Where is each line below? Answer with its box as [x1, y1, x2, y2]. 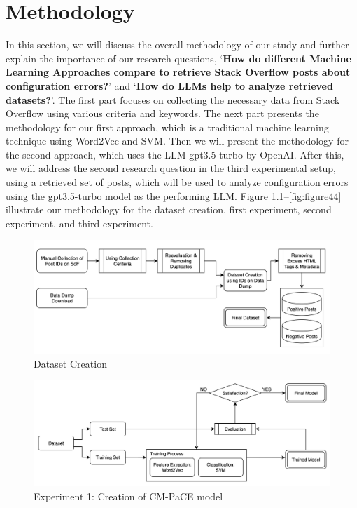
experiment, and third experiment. [6, 215, 153, 230]
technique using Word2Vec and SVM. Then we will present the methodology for [6, 133, 349, 148]
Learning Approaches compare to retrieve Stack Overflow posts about [6, 65, 351, 79]
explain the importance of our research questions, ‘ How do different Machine [6, 51, 351, 65]
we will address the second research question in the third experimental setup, [6, 161, 336, 175]
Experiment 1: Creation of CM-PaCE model [34, 488, 223, 503]
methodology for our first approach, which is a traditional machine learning [6, 119, 329, 134]
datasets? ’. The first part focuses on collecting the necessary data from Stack [6, 92, 340, 107]
